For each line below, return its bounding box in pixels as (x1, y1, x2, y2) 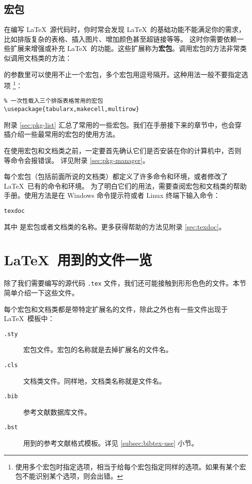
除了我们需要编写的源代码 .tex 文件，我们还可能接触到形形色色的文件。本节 (4, 278, 246, 288)
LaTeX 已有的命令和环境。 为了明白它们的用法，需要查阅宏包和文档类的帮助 (4, 180, 247, 191)
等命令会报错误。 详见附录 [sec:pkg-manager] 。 (4, 155, 149, 165)
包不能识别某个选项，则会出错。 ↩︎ (15, 471, 123, 481)
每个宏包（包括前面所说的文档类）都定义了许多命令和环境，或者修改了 (4, 171, 228, 181)
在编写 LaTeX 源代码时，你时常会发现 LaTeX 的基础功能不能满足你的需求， (4, 24, 246, 34)
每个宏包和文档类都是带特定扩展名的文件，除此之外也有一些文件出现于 (4, 304, 228, 314)
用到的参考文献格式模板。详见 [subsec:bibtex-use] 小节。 (23, 438, 198, 448)
